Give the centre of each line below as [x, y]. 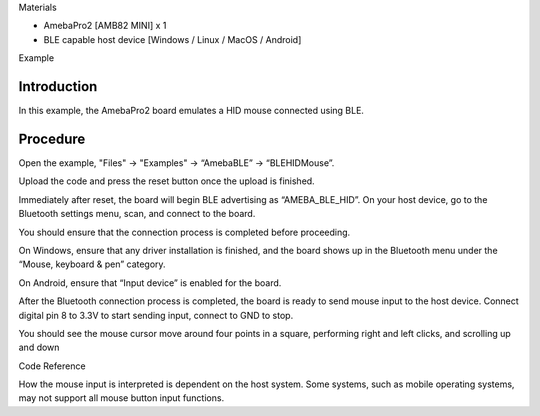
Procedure [52, 138]
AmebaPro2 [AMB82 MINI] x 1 [105, 26]
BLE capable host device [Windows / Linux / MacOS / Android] [172, 39]
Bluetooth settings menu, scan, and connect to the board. [137, 214]
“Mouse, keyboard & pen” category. [92, 264]
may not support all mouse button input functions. [121, 398]
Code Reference [52, 366]
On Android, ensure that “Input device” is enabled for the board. [150, 282]
